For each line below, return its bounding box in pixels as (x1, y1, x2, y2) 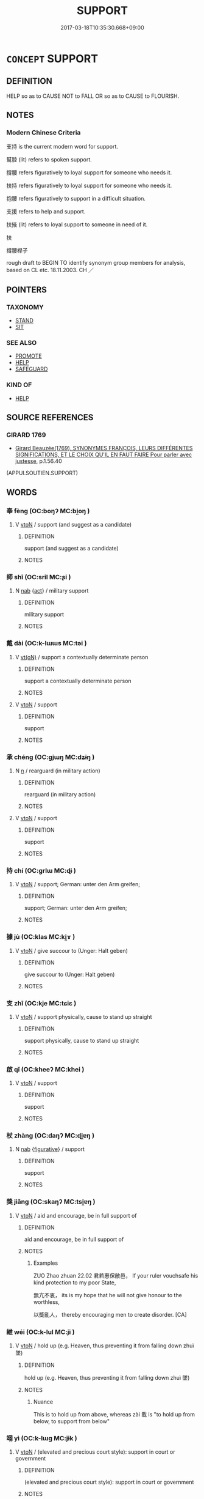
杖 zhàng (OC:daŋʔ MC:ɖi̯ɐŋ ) (6, 1131, 95, 1140)
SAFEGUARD (15, 365, 48, 373)
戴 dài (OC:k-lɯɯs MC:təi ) (6, 639, 87, 648)
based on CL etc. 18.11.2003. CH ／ (6, 267, 94, 274)
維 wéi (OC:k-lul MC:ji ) (6, 1328, 75, 1336)
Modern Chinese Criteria (6, 128, 81, 137)
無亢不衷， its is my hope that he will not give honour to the (33, 1291, 183, 1298)
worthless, (33, 1298, 60, 1306)
